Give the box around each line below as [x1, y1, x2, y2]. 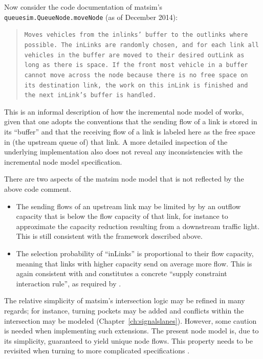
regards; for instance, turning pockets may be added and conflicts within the [4, 305, 244, 316]
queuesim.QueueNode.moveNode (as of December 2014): [4, 11, 178, 22]
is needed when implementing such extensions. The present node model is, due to [4, 325, 259, 336]
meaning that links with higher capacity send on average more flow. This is [16, 258, 252, 268]
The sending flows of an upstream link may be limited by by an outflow [16, 200, 241, 211]
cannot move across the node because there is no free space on [24, 71, 248, 79]
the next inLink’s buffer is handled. [24, 92, 157, 99]
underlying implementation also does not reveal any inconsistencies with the [4, 146, 243, 157]
